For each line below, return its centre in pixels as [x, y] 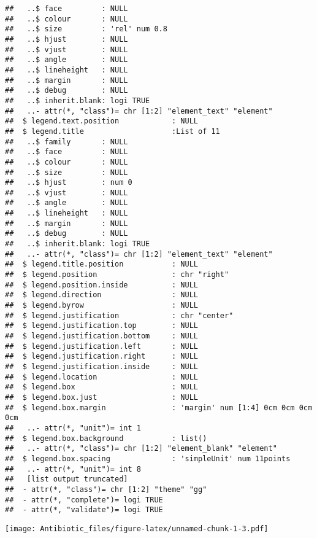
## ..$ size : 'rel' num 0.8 [86, 29]
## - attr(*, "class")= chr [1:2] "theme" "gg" [106, 489]
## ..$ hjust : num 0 [69, 183]
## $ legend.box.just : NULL [101, 397]
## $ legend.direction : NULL [101, 295]
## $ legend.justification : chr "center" [119, 315]
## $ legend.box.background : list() [106, 438]
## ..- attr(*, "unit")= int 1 [73, 428]
